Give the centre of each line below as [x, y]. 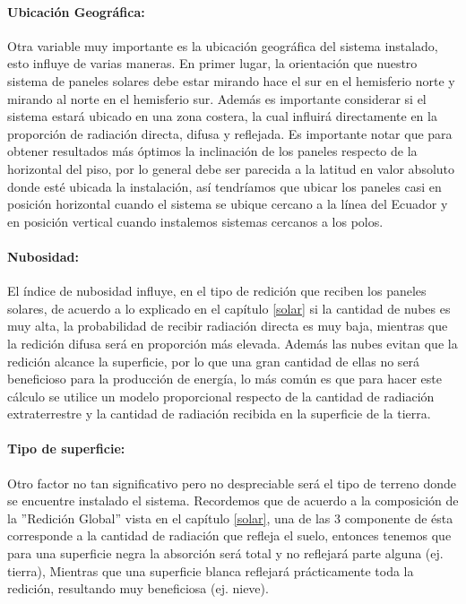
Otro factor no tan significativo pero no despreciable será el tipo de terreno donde [232, 483]
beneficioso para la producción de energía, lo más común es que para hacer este [225, 379]
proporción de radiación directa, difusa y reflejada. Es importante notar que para [230, 133]
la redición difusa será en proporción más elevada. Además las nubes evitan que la [233, 343]
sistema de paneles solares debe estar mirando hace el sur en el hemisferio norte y [231, 80]
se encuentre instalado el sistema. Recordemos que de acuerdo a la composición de [233, 500]
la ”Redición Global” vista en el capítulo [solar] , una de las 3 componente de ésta [230, 518]
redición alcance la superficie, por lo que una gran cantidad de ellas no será [214, 361]
